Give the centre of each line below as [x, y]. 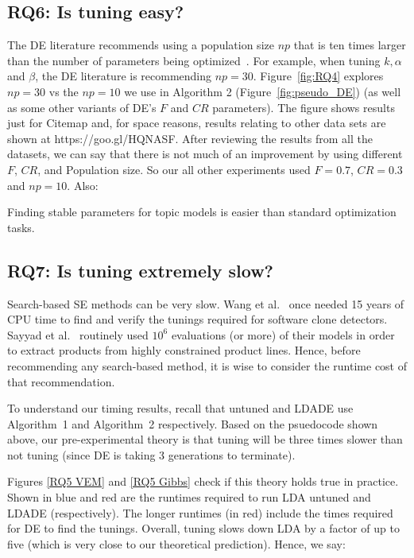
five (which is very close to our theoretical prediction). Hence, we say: [176, 543]
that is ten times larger [350, 45]
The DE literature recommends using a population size [141, 45]
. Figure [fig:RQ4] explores [318, 76]
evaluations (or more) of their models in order [283, 334]
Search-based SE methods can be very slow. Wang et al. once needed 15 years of [206, 303]
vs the [64, 91]
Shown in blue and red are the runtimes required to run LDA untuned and [189, 497]
